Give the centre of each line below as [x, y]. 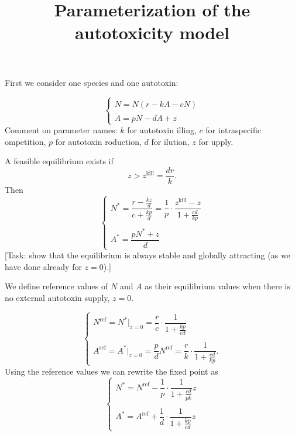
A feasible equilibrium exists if [59, 161]
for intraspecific [234, 130]
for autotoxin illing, [162, 130]
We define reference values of [56, 286]
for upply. [216, 141]
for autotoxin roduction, [98, 141]
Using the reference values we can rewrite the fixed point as [112, 371]
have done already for [43, 266]
